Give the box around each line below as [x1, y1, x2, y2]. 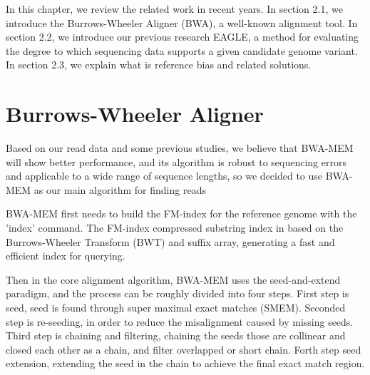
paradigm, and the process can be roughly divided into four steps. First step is [6, 286, 349, 301]
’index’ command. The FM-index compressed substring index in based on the [6, 220, 344, 235]
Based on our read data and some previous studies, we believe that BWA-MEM [6, 140, 354, 155]
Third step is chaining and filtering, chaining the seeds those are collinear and [6, 328, 346, 343]
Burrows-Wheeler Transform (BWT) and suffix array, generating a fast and [6, 234, 335, 249]
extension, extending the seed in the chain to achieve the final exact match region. [6, 356, 365, 371]
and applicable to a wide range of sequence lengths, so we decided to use [6, 168, 323, 183]
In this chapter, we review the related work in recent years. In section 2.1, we [6, 1, 343, 16]
